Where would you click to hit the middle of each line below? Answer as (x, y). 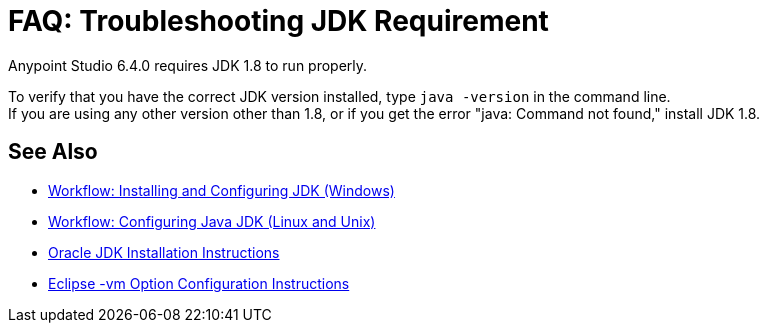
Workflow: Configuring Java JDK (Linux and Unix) (212, 221)
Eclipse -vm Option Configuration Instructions (199, 283)
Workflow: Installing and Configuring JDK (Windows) (221, 190)
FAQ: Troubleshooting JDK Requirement (278, 21)
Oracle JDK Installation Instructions (164, 252)
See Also (53, 152)
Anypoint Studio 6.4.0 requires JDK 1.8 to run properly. (188, 65)
